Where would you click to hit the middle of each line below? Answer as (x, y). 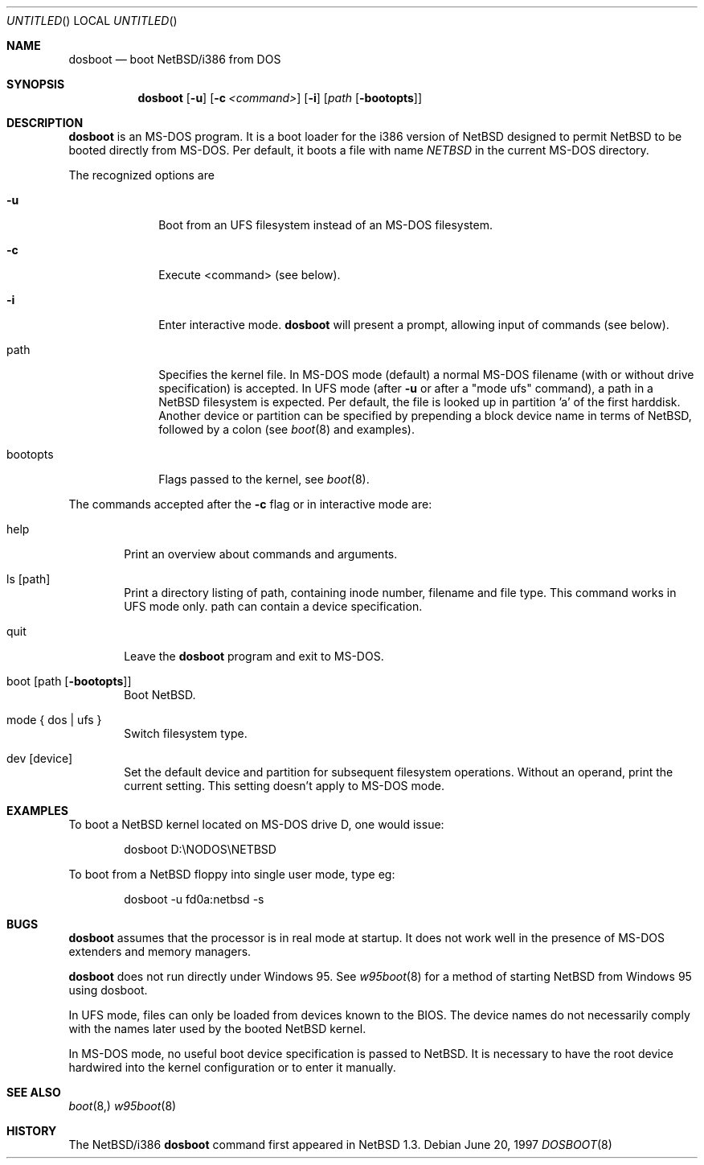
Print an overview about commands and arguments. (261, 554)
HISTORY (32, 1131)
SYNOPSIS (36, 84)
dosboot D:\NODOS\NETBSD (200, 849)
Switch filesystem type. (186, 733)
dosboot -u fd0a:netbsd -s (194, 899)
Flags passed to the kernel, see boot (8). (264, 479)
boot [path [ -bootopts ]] (69, 681)
